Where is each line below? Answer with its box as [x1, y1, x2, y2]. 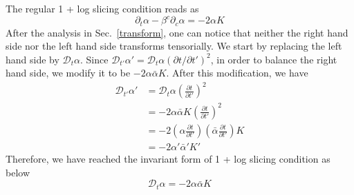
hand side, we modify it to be [6, 65, 131, 80]
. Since [80, 52, 109, 66]
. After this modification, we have [166, 65, 308, 80]
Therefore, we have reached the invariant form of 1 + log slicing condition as [6, 152, 330, 166]
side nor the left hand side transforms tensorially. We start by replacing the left [6, 39, 342, 53]
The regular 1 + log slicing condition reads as [6, 1, 199, 15]
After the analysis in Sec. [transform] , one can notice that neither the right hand [6, 25, 348, 39]
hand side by [6, 52, 59, 66]
